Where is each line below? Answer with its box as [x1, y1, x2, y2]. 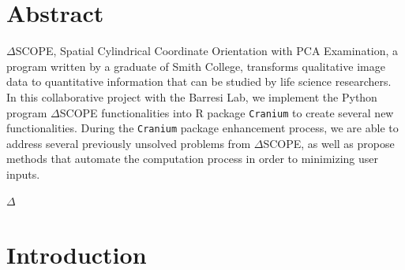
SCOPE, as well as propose [263, 135, 395, 151]
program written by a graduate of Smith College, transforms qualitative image [6, 57, 385, 74]
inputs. [6, 166, 40, 182]
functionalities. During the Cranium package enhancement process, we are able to [6, 120, 399, 136]
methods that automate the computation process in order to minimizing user [6, 150, 379, 167]
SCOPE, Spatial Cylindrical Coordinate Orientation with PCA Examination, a [15, 43, 399, 59]
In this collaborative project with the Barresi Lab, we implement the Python [6, 88, 377, 105]
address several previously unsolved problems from [6, 135, 251, 151]
